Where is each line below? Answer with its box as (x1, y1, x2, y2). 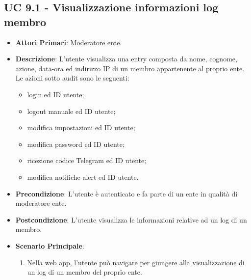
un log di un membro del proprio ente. (27, 267, 142, 277)
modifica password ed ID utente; (27, 139, 125, 149)
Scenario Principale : (15, 240, 84, 251)
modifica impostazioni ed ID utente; (27, 122, 135, 133)
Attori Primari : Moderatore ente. (15, 37, 122, 47)
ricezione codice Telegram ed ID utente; (27, 155, 147, 166)
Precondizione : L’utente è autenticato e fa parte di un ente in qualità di (15, 188, 238, 198)
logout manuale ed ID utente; (27, 106, 116, 116)
